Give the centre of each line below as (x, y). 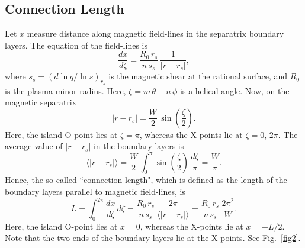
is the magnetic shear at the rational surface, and (198, 76)
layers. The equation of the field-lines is (76, 45)
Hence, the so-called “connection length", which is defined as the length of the (146, 180)
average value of (34, 146)
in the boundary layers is (139, 146)
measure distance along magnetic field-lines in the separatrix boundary (155, 33)
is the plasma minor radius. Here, (65, 90)
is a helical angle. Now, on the (235, 90)
